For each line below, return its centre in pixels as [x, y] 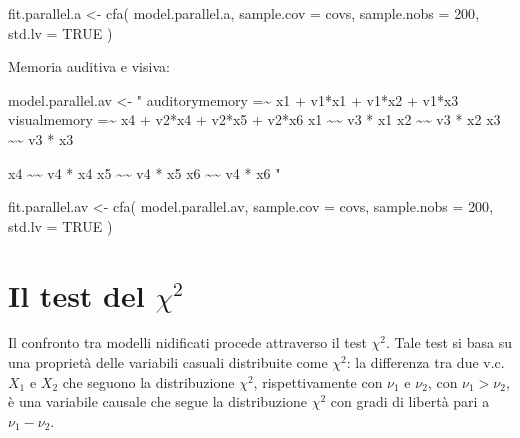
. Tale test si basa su [449, 342]
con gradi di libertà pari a [410, 401]
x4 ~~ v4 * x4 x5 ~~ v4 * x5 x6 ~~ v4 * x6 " [144, 172]
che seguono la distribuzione [148, 381]
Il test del [76, 294]
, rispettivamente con [318, 381]
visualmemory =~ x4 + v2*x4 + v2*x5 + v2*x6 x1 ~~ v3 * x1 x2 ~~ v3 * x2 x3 [254, 119]
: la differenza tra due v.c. [425, 362]
